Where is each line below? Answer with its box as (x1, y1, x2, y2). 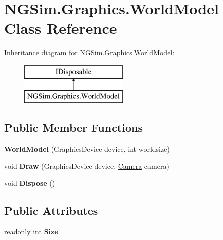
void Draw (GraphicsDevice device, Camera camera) (4, 160, 169, 171)
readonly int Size (4, 226, 58, 237)
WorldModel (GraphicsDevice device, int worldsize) (4, 144, 170, 154)
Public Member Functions (4, 120, 143, 135)
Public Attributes (4, 202, 98, 218)
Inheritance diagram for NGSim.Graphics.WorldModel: (4, 47, 175, 58)
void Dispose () (4, 178, 55, 188)
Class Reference (4, 18, 117, 39)
